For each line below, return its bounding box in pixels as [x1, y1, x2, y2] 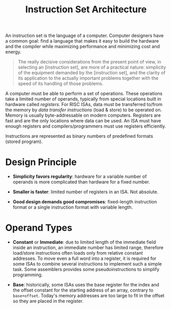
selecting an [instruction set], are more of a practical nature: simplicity [17, 64, 166, 70]
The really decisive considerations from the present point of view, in [17, 59, 161, 65]
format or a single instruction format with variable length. [12, 204, 133, 211]
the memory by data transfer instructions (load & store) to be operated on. [5, 107, 162, 113]
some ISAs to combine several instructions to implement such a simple [12, 261, 162, 267]
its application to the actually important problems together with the [17, 75, 159, 81]
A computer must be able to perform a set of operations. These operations [5, 91, 163, 97]
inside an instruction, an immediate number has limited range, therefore [12, 244, 164, 251]
